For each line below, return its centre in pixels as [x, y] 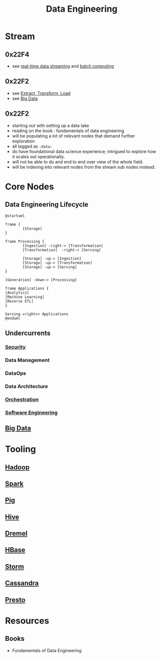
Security [15, 347]
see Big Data [25, 98]
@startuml [15, 216]
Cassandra [22, 583]
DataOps [16, 373]
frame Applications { [27, 288]
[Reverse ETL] [19, 301]
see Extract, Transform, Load [41, 93]
